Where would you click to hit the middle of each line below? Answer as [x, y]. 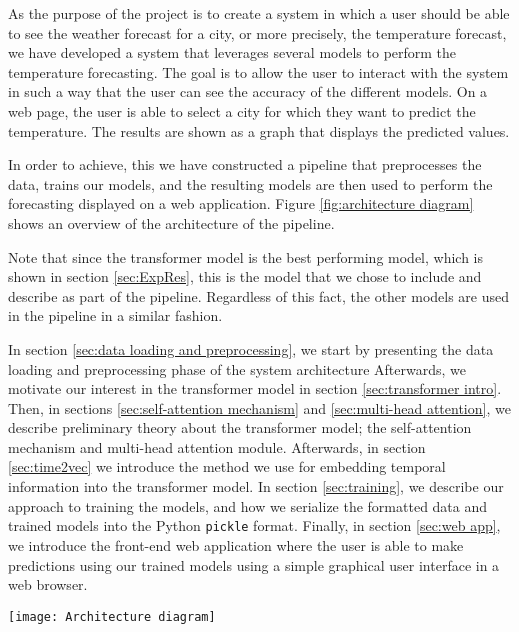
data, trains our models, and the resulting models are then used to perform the [250, 183]
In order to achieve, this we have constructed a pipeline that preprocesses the [245, 164]
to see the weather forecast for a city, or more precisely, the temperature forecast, [257, 32]
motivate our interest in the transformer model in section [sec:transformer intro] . [255, 388]
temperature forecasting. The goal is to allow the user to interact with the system [258, 71]
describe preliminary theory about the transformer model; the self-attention [240, 427]
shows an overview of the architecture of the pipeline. [171, 222]
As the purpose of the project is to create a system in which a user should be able [259, 13]
